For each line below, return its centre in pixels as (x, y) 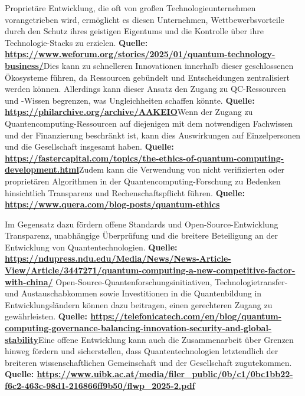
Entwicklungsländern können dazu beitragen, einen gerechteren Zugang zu (139, 304)
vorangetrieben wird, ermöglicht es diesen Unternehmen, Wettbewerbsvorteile (145, 19)
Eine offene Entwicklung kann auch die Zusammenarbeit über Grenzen (166, 339)
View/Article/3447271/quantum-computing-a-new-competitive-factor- (150, 270)
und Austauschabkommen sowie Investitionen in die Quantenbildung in (133, 293)
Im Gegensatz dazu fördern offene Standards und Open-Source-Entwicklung (142, 224)
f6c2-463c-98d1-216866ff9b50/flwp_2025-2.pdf (100, 385)
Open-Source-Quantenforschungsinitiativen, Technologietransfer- (172, 281)
